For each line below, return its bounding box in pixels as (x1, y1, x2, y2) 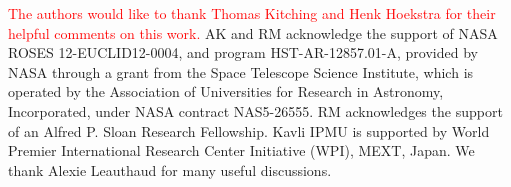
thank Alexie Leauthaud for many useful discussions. (8, 159, 332, 180)
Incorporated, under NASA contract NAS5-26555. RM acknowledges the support (8, 100, 503, 121)
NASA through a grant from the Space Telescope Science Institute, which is (8, 61, 474, 82)
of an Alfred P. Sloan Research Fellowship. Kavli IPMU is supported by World (8, 120, 490, 141)
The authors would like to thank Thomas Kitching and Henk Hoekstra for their (8, 3, 496, 23)
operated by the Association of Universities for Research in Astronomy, (8, 81, 444, 102)
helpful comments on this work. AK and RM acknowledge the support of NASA (8, 22, 498, 43)
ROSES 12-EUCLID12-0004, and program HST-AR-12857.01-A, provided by (8, 42, 478, 63)
